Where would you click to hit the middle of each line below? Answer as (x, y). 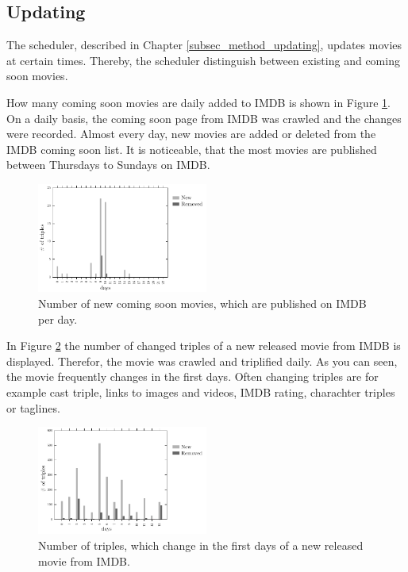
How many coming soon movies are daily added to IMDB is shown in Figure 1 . (198, 102)
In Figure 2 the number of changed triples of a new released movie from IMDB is (204, 346)
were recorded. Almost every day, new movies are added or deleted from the (191, 134)
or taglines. (33, 407)
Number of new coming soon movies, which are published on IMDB (202, 303)
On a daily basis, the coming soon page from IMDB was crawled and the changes (204, 118)
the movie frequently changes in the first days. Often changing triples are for (192, 376)
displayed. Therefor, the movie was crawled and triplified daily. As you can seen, (202, 361)
